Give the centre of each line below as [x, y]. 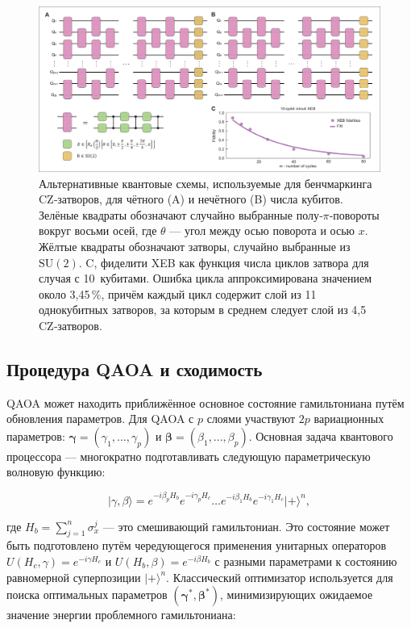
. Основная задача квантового [321, 435]
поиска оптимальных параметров [87, 595]
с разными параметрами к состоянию [306, 561]
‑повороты [354, 214]
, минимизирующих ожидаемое [297, 595]
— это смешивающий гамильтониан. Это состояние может [246, 526]
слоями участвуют [251, 419]
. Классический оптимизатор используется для [280, 577]
